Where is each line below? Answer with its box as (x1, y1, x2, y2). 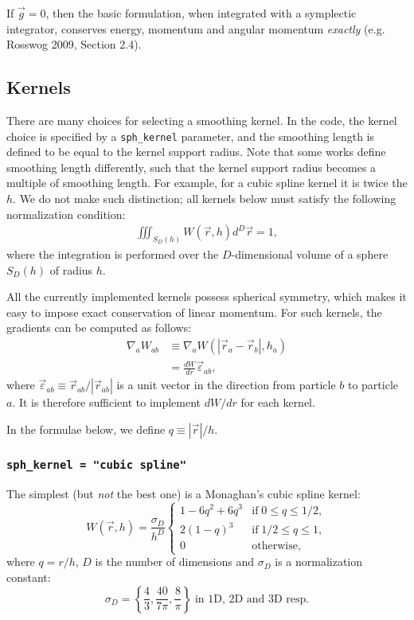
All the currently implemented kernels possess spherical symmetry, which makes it (6, 288, 407, 305)
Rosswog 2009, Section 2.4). (6, 36, 142, 53)
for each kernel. (240, 394, 315, 411)
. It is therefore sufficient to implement (12, 394, 201, 411)
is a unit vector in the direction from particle (116, 376, 336, 393)
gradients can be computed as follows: (6, 319, 192, 336)
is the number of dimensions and (95, 553, 255, 570)
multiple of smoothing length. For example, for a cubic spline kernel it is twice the (6, 174, 408, 191)
